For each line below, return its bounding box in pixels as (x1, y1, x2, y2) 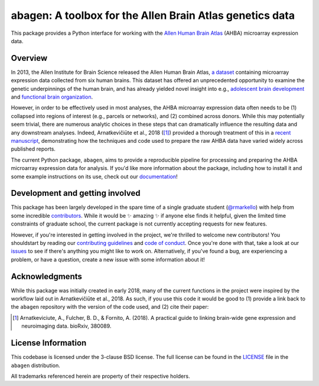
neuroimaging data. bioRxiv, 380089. (21, 322, 112, 330)
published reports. (11, 145, 56, 153)
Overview (11, 53, 48, 63)
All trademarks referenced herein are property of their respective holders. (11, 372, 190, 380)
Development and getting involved (11, 188, 141, 198)
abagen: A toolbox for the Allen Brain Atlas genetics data (11, 9, 295, 22)
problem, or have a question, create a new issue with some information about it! (11, 256, 205, 263)
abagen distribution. (11, 362, 60, 369)
